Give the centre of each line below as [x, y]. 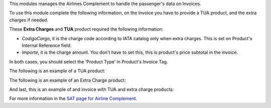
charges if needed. [29, 20]
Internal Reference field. [47, 45]
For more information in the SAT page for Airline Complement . [73, 98]
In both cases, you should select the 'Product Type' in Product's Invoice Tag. [89, 62]
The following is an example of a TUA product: [57, 71]
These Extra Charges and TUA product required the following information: [86, 29]
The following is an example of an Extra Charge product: [67, 80]
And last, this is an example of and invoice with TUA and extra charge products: [92, 89]
